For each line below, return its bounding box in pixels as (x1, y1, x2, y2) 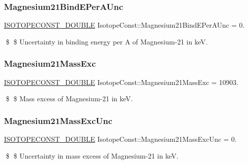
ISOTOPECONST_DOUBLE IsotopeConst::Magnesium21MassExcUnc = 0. (4, 134, 237, 144)
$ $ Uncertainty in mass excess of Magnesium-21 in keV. (5, 150, 179, 161)
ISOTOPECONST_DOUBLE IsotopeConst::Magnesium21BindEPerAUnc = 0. (4, 20, 245, 30)
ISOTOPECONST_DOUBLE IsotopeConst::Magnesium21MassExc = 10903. (4, 77, 239, 87)
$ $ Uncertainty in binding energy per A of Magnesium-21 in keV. (5, 36, 208, 46)
